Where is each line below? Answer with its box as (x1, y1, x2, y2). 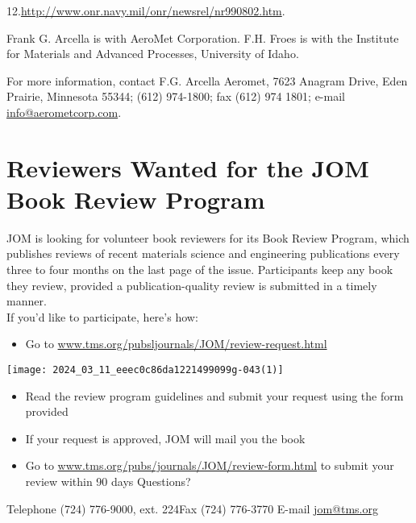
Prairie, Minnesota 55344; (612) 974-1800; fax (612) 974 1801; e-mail (6, 88, 345, 105)
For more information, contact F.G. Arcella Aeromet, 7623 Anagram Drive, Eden (6, 72, 408, 89)
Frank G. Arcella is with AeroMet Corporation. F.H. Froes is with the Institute (6, 29, 399, 46)
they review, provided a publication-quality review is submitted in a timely (6, 276, 377, 293)
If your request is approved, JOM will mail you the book (25, 430, 306, 446)
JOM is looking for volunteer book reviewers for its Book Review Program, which (6, 229, 410, 246)
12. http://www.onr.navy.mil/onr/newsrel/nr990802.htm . (6, 2, 285, 19)
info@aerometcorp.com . (6, 103, 122, 120)
